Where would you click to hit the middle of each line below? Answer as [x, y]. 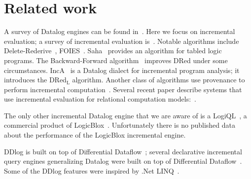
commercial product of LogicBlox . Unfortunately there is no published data [120, 125]
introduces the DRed [35, 80]
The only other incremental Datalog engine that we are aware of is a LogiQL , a [125, 115]
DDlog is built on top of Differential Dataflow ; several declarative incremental [123, 151]
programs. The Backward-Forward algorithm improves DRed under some [116, 60]
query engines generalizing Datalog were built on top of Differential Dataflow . [123, 161]
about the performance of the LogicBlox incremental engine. [95, 135]
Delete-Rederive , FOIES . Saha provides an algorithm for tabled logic [113, 51]
